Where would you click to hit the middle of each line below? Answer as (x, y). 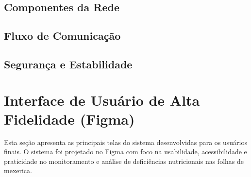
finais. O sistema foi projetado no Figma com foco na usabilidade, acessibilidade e (125, 152)
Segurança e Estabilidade (68, 64)
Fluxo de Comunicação (62, 36)
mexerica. (18, 170)
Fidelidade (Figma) (69, 119)
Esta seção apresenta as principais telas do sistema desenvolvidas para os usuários (126, 142)
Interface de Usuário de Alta (102, 100)
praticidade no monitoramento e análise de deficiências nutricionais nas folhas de (124, 161)
